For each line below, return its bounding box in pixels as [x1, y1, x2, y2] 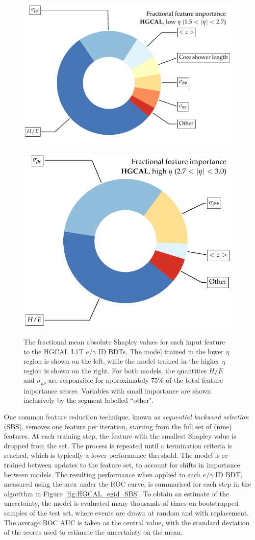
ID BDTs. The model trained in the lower [98, 346, 224, 356]
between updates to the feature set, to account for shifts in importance [27, 460, 240, 470]
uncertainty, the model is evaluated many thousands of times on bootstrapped [4, 498, 239, 508]
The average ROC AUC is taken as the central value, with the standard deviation [4, 517, 250, 527]
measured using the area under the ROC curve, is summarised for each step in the [4, 479, 251, 489]
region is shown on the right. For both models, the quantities [24, 365, 207, 375]
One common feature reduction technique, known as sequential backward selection [4, 412, 249, 422]
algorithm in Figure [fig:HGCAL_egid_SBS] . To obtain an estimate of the [4, 488, 229, 498]
